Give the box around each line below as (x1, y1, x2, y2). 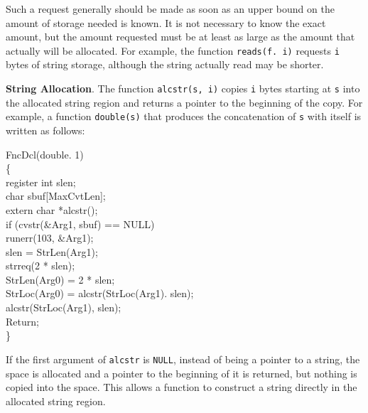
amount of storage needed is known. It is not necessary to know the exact (6, 15, 326, 30)
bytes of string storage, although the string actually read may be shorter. (6, 57, 324, 72)
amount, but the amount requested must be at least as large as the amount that (6, 29, 355, 44)
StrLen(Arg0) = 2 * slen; (6, 272, 115, 286)
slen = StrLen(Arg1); (6, 244, 98, 259)
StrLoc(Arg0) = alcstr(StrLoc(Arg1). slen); (6, 286, 194, 301)
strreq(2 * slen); (6, 258, 75, 273)
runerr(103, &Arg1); (6, 230, 94, 245)
